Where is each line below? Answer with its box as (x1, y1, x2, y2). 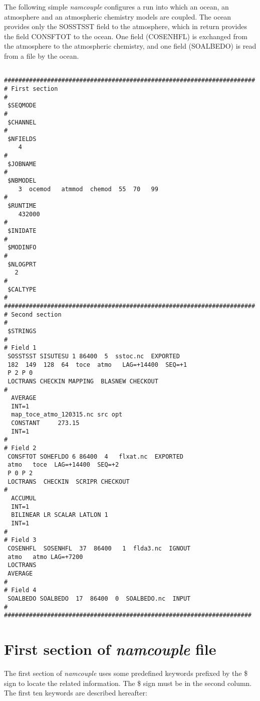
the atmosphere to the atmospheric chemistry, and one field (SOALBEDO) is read (4, 41, 256, 51)
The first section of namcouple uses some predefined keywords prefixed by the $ (4, 668, 248, 678)
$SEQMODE (8, 102, 37, 109)
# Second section (4, 311, 62, 318)
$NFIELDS (8, 135, 37, 143)
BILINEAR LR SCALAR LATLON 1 (11, 511, 108, 519)
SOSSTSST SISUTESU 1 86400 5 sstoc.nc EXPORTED (8, 352, 180, 360)
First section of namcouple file (4, 639, 216, 660)
